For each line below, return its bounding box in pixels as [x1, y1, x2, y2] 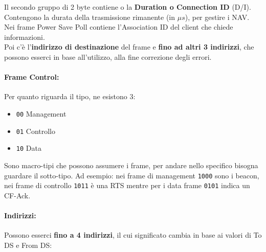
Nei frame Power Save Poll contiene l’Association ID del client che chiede [4, 21, 233, 32]
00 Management [16, 108, 66, 119]
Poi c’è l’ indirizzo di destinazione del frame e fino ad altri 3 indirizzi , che [4, 41, 254, 52]
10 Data [16, 143, 41, 153]
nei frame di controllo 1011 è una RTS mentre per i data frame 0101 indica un [4, 180, 250, 191]
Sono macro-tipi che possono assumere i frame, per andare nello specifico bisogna [4, 159, 258, 170]
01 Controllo [16, 125, 56, 136]
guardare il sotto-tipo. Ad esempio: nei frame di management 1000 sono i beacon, [4, 170, 259, 180]
